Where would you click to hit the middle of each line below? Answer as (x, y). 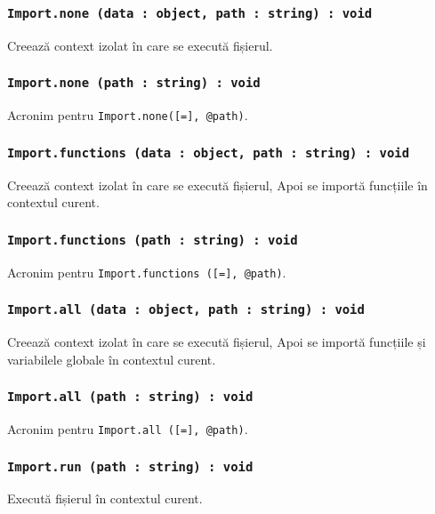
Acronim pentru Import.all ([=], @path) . (128, 428)
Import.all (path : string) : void (130, 397)
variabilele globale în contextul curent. (112, 359)
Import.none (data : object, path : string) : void (190, 13)
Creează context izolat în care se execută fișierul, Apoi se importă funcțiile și (217, 341)
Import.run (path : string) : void (130, 466)
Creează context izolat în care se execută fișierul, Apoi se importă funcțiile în (217, 185)
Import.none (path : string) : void (134, 83)
